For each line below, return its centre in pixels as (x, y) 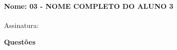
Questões (20, 41)
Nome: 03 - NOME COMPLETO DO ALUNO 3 (89, 6)
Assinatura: (21, 25)
